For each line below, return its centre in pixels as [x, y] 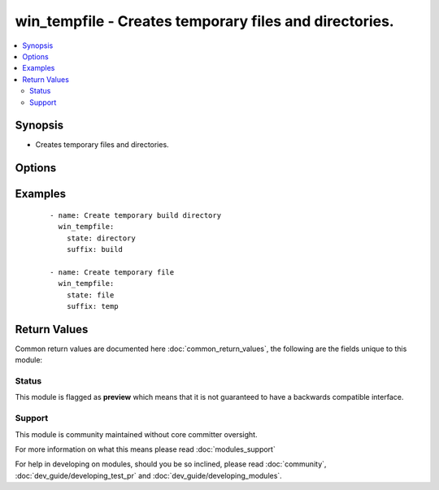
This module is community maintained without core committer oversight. [136, 434]
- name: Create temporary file [112, 272]
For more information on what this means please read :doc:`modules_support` [145, 449]
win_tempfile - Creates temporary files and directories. [204, 21]
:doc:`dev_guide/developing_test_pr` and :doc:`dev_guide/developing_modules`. [148, 475]
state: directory [101, 238]
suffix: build [95, 249]
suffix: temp [92, 306]
